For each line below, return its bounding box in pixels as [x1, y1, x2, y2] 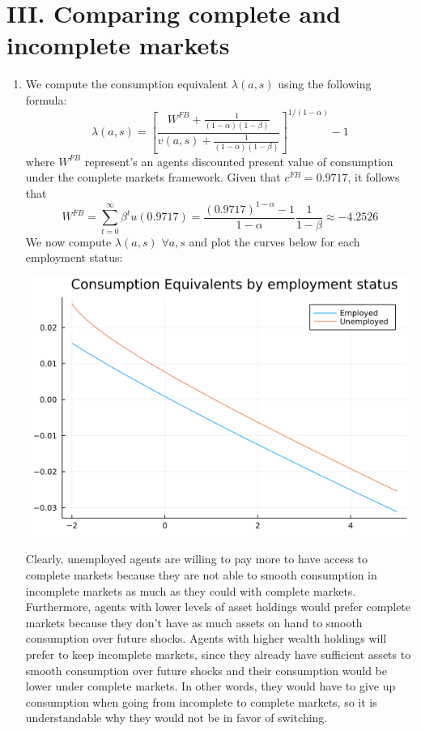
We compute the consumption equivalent [25, 75, 228, 92]
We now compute [25, 233, 112, 250]
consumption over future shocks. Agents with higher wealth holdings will [25, 630, 387, 647]
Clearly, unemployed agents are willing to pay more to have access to [25, 550, 368, 567]
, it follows [347, 169, 400, 186]
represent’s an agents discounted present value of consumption [84, 152, 393, 169]
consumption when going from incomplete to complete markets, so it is [25, 693, 377, 710]
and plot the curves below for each [189, 233, 360, 250]
